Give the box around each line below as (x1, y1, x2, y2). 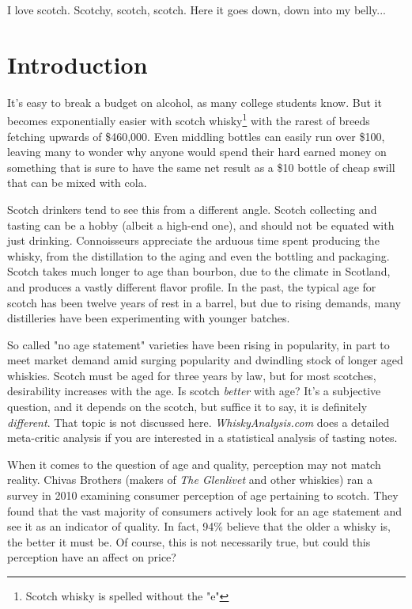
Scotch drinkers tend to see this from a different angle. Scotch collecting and (7, 200, 377, 217)
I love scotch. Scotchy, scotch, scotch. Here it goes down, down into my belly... (7, 2, 387, 17)
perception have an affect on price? (7, 549, 176, 565)
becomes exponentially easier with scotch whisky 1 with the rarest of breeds (7, 110, 370, 128)
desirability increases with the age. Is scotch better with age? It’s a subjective (7, 383, 381, 399)
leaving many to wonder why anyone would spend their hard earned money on (7, 143, 387, 160)
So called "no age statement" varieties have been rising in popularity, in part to (7, 336, 390, 352)
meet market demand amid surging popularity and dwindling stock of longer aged (7, 352, 403, 368)
